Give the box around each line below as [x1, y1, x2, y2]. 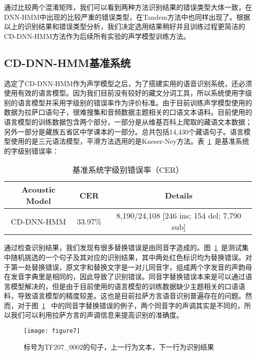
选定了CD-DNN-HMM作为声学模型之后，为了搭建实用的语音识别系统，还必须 [4, 78, 252, 88]
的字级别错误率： [4, 145, 59, 156]
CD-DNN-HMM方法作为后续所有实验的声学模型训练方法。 [4, 31, 190, 41]
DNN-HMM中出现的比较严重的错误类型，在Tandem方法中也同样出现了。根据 [4, 11, 250, 22]
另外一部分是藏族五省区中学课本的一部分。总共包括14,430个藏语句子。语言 [4, 126, 244, 136]
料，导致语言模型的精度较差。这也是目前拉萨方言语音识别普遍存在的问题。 [4, 290, 245, 301]
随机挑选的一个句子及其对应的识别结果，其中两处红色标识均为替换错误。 [10, 252, 245, 262]
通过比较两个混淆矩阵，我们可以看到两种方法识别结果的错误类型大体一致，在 [4, 2, 252, 12]
